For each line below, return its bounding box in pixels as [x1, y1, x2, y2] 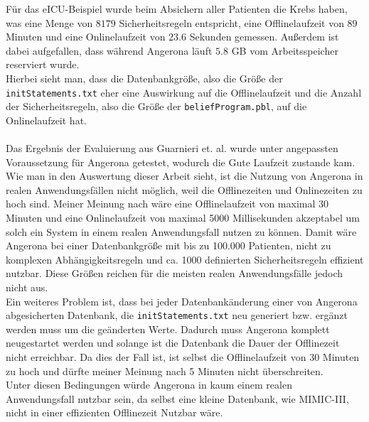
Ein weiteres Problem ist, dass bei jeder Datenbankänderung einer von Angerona [6, 293, 358, 308]
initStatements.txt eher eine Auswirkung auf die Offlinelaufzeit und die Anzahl [6, 85, 362, 99]
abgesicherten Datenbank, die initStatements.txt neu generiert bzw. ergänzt [6, 308, 348, 323]
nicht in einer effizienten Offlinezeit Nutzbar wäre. [6, 405, 223, 420]
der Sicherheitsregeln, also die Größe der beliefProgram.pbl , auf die [6, 99, 307, 114]
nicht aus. [6, 280, 48, 294]
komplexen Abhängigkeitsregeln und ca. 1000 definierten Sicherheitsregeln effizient [6, 251, 364, 266]
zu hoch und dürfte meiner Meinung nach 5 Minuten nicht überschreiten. [6, 363, 323, 378]
